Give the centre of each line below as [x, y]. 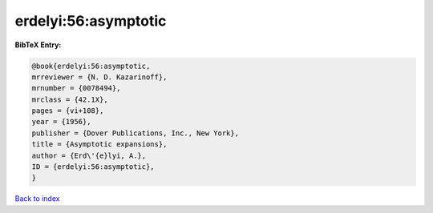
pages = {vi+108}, [68, 111]
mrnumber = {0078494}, [76, 88]
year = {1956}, [61, 122]
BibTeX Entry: [38, 45]
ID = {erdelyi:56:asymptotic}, [93, 167]
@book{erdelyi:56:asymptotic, [91, 66]
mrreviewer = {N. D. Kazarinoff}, [99, 77]
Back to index [37, 199]
